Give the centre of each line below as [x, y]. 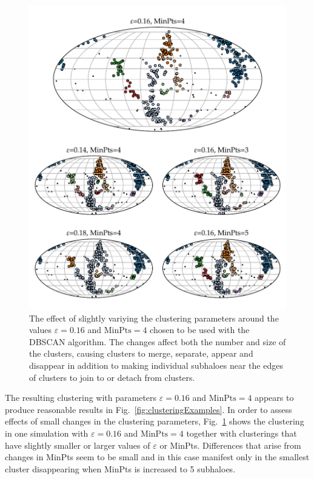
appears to [274, 398]
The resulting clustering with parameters [81, 398]
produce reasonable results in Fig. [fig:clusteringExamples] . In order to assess [149, 409]
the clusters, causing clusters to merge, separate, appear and [141, 353]
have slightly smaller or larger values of [78, 445]
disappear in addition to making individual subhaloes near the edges [156, 365]
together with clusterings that [242, 433]
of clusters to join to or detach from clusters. [112, 377]
